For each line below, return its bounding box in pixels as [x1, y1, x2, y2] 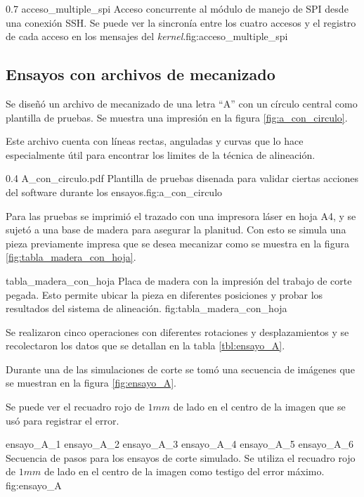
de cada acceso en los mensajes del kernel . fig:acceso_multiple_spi [6, 29, 288, 44]
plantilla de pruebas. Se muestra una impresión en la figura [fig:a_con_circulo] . [6, 110, 348, 124]
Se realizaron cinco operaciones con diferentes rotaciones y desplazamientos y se [6, 324, 349, 339]
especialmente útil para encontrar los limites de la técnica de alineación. [6, 147, 316, 162]
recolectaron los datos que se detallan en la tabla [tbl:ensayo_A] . [6, 338, 285, 353]
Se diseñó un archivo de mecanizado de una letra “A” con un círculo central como [6, 96, 358, 110]
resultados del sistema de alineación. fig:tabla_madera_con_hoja [6, 301, 287, 316]
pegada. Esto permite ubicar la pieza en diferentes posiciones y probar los [6, 287, 323, 302]
